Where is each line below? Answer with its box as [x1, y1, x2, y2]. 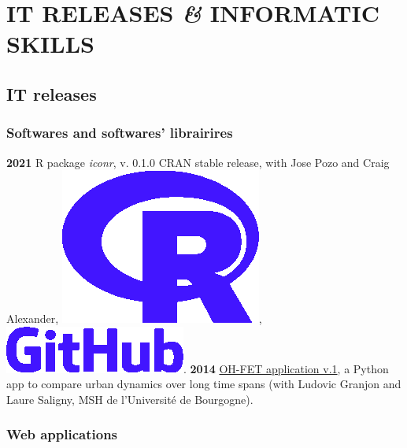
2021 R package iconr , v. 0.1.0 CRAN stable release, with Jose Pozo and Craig [6, 154, 390, 170]
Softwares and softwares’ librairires [6, 123, 233, 143]
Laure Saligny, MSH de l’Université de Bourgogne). [6, 391, 253, 407]
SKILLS [6, 28, 94, 60]
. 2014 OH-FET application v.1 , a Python [183, 360, 389, 376]
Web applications [6, 424, 118, 444]
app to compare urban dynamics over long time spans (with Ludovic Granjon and [6, 376, 401, 392]
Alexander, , [6, 310, 262, 327]
